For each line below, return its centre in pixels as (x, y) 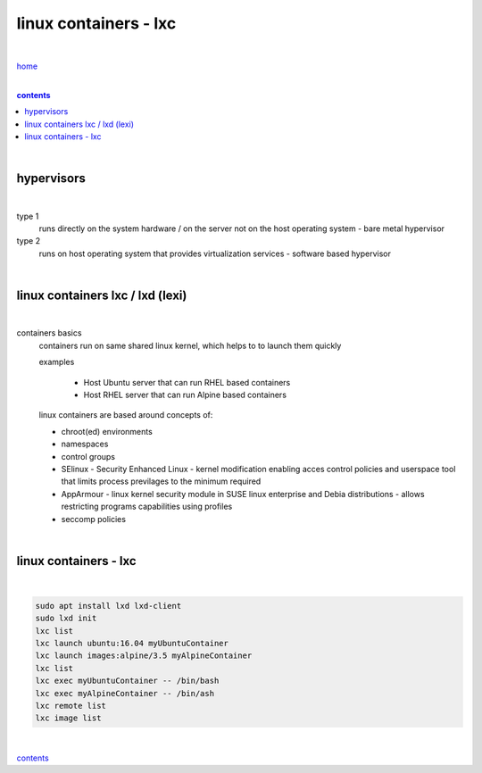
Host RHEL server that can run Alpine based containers (185, 395)
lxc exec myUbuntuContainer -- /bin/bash (127, 681)
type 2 (28, 241)
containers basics (49, 333)
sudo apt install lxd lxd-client (108, 606)
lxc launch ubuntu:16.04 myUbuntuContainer (132, 643)
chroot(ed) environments (107, 431)
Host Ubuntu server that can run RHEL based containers (187, 382)
